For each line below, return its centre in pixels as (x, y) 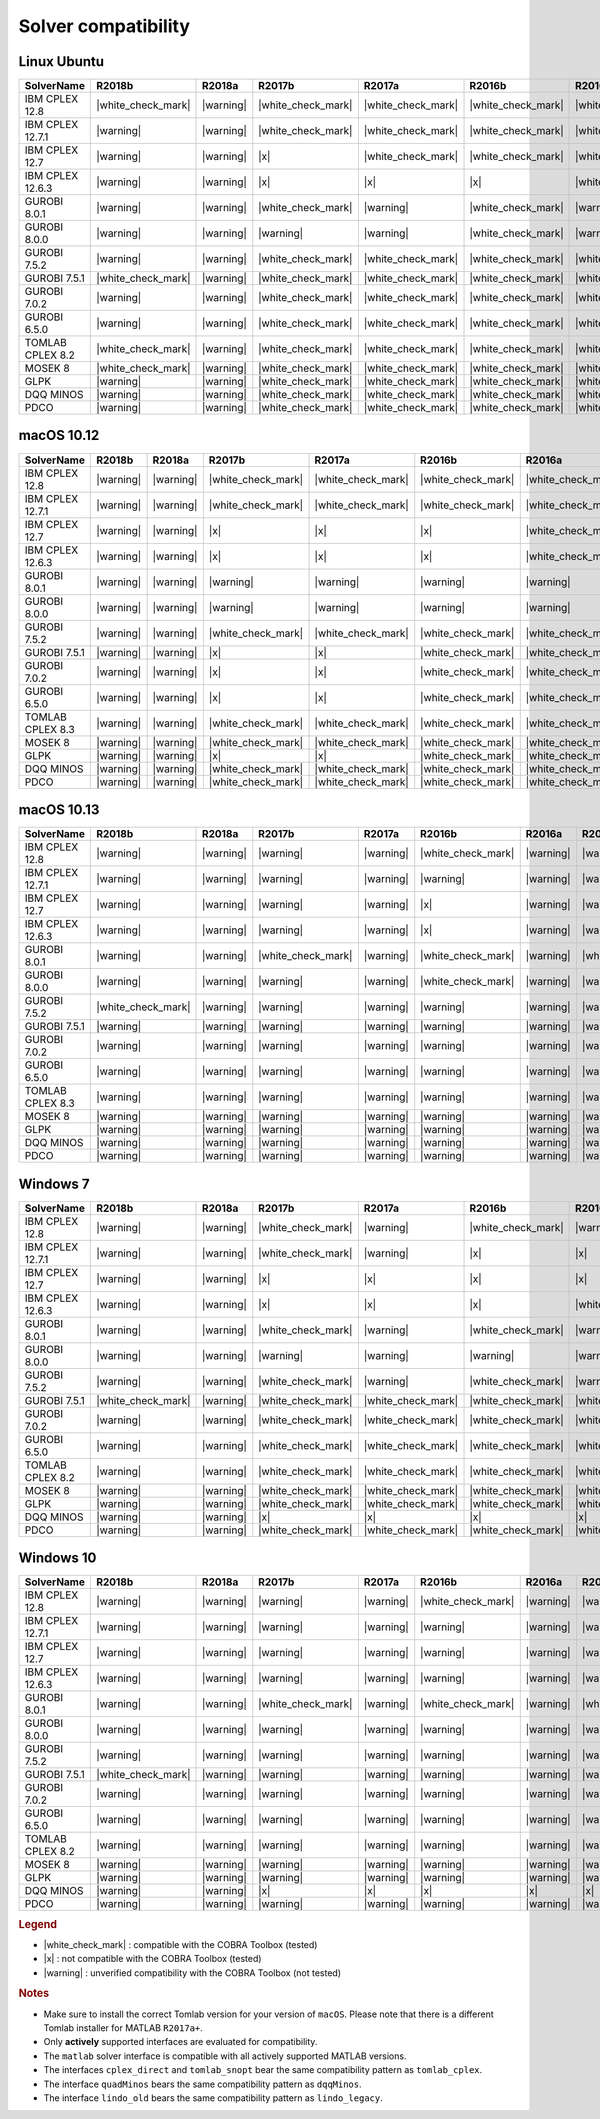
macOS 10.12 (59, 435)
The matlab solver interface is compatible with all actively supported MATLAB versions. (225, 2056)
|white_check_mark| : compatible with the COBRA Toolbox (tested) (180, 1944)
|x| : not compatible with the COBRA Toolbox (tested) (152, 1959)
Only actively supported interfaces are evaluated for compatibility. (180, 2042)
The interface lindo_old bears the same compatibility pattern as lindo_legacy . (213, 2097)
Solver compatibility (104, 26)
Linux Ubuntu (61, 61)
